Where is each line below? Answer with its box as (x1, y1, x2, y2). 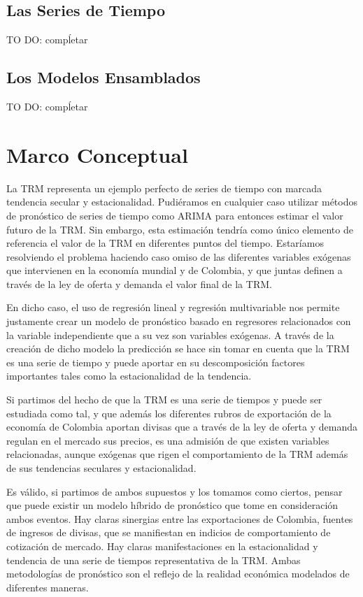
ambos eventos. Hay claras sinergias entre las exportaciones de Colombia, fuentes (6, 511, 353, 526)
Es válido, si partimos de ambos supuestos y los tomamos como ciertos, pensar (6, 484, 343, 498)
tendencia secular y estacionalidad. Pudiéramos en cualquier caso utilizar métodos (6, 194, 358, 209)
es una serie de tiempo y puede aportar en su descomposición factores (6, 354, 305, 369)
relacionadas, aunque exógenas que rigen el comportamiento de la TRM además (6, 447, 348, 461)
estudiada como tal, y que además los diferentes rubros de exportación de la (6, 405, 332, 420)
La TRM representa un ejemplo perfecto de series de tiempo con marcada (6, 180, 322, 195)
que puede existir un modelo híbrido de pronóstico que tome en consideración (6, 498, 339, 512)
